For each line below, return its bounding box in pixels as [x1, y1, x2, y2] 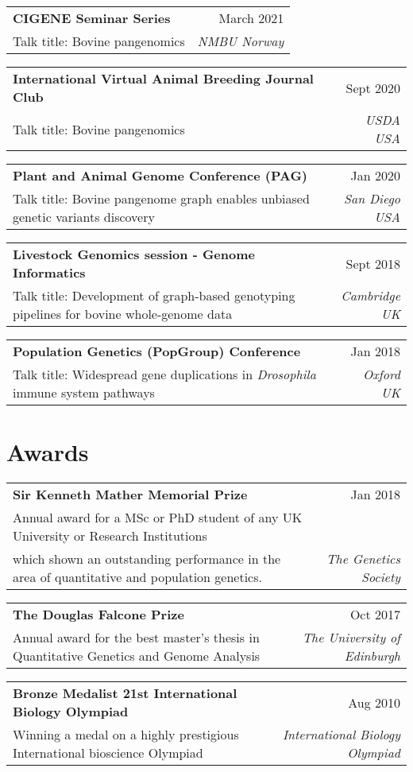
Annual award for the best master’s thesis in [13, 628, 260, 647]
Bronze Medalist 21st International [13, 684, 237, 703]
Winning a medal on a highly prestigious [13, 725, 239, 744]
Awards [6, 436, 89, 468]
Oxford [363, 365, 400, 383]
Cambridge [341, 286, 400, 305]
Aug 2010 [348, 692, 400, 712]
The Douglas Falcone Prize [13, 605, 184, 624]
